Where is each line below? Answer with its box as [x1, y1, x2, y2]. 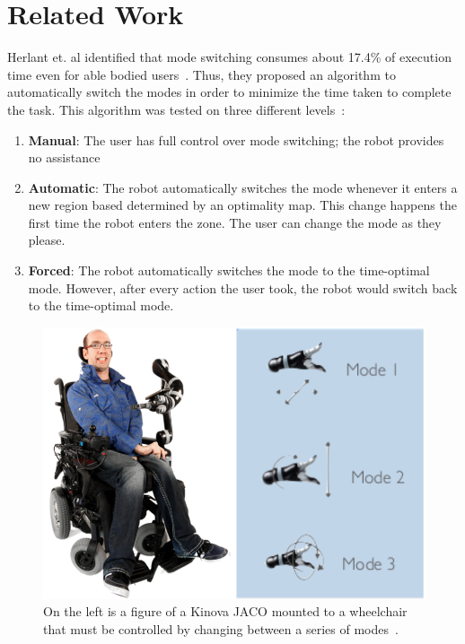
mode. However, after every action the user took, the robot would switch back [28, 278, 458, 297]
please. [28, 231, 66, 249]
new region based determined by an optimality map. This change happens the [28, 196, 457, 214]
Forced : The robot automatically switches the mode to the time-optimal [28, 261, 430, 280]
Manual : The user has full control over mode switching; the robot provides [28, 130, 444, 149]
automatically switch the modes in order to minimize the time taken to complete [7, 83, 452, 101]
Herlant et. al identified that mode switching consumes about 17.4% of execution [7, 48, 452, 66]
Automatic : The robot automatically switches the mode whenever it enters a [28, 178, 458, 196]
